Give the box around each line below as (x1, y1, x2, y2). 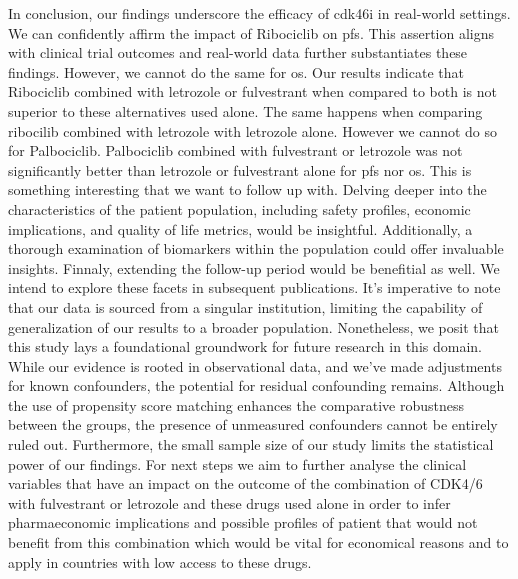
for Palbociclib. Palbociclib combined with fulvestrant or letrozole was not (8, 140, 463, 161)
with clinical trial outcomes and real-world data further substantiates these (8, 42, 468, 63)
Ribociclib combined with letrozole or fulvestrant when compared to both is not (8, 81, 497, 102)
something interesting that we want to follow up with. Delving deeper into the (8, 179, 487, 200)
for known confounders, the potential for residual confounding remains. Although (8, 375, 505, 396)
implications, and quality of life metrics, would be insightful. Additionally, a (8, 218, 473, 239)
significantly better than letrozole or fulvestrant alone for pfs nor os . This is (8, 159, 472, 180)
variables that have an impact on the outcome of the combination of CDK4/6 (8, 473, 483, 494)
